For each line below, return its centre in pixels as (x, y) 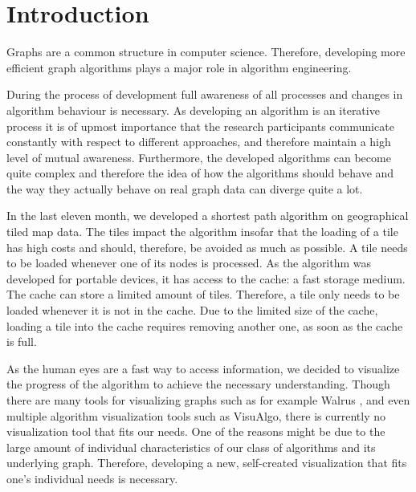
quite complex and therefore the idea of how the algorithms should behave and (200, 173)
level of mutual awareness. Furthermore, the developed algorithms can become (199, 157)
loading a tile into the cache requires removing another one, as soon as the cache (205, 325)
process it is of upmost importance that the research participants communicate (200, 126)
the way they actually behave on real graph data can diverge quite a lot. (185, 188)
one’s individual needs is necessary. (92, 478)
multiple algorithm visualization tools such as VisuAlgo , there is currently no (196, 415)
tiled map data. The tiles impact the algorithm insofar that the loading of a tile (202, 232)
